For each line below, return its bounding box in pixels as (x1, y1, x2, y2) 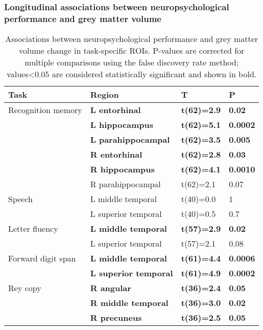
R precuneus (90, 312, 142, 324)
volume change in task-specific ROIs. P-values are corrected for (19, 45, 245, 57)
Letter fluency (8, 223, 58, 235)
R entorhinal (90, 148, 142, 161)
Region (90, 89, 119, 101)
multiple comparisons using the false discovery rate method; (25, 56, 239, 69)
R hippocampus (90, 163, 155, 175)
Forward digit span (8, 252, 76, 265)
